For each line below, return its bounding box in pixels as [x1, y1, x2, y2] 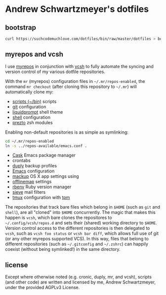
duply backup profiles [12, 163, 57, 169]
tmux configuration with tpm [12, 195, 70, 201]
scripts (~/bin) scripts [12, 98, 57, 104]
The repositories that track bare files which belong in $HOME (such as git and [5, 204, 161, 210]
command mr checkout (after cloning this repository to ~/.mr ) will [5, 83, 137, 89]
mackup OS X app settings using [12, 173, 79, 179]
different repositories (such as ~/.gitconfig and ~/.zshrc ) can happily [5, 241, 148, 247]
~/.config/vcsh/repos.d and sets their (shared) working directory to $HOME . [5, 220, 157, 226]
